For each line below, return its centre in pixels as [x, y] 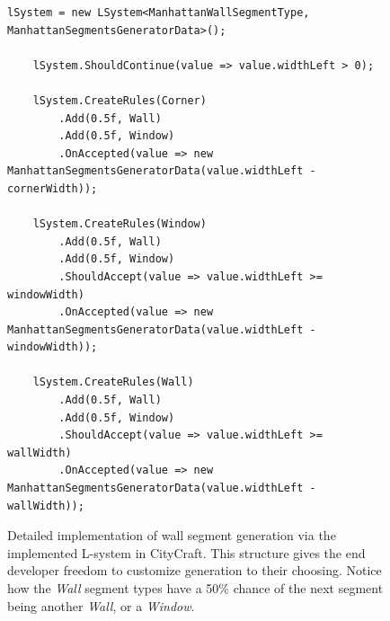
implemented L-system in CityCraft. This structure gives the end [186, 552]
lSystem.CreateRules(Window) [120, 224]
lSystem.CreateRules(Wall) [113, 382]
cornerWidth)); [53, 188]
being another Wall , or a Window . [101, 605]
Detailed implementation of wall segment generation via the [172, 535]
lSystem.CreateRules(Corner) [120, 100]
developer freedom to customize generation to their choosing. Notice [195, 570]
